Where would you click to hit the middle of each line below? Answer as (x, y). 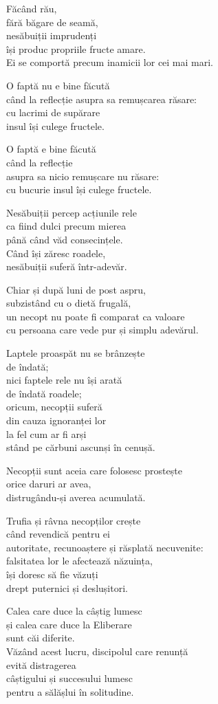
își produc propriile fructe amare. (76, 48)
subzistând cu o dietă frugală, (69, 303)
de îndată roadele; (44, 393)
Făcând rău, (32, 8)
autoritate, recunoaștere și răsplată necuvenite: (105, 547)
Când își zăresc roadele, (56, 253)
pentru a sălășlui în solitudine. (70, 691)
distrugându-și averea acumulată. (76, 497)
